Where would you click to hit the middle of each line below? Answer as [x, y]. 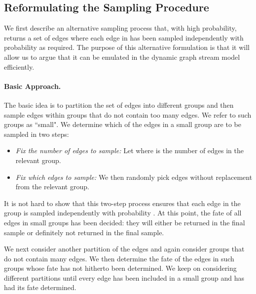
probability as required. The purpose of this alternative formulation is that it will [127, 47]
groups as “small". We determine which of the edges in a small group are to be [123, 124]
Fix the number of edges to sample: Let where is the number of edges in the [130, 150]
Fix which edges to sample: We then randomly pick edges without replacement [134, 177]
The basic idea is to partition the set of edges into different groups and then [119, 105]
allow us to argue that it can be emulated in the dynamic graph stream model [122, 57]
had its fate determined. [40, 287]
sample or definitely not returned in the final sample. [84, 232]
